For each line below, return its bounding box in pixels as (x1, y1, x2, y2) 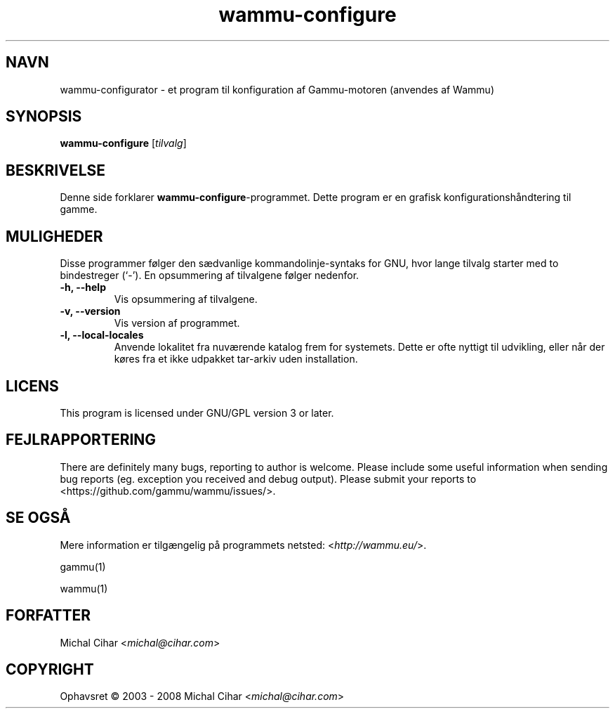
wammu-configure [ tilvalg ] (60, 137, 187, 150)
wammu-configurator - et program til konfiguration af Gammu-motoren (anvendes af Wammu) (60, 83, 494, 96)
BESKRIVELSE (6, 161, 106, 179)
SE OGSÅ (6, 509, 71, 527)
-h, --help (60, 281, 106, 294)
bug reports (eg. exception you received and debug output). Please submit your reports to (60, 472, 477, 485)
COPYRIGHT (6, 660, 94, 678)
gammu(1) (60, 560, 106, 573)
